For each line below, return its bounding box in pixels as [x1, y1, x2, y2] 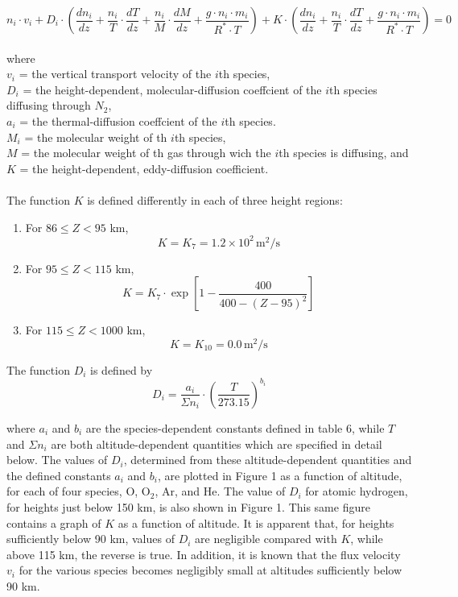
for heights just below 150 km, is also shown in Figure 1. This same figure [6, 498, 370, 515]
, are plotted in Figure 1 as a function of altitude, [158, 466, 402, 483]
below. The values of [6, 451, 108, 468]
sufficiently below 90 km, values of [6, 530, 175, 547]
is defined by [90, 361, 153, 378]
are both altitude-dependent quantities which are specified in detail [51, 435, 382, 452]
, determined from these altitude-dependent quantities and [123, 451, 412, 468]
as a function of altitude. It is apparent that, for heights [118, 514, 394, 531]
